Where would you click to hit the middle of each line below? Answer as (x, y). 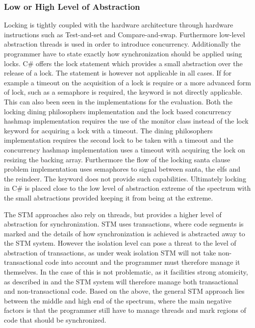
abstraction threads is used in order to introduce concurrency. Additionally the (122, 44)
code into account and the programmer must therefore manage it (143, 262)
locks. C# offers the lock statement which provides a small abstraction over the (123, 63)
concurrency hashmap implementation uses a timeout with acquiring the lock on (125, 149)
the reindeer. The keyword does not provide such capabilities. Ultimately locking (125, 178)
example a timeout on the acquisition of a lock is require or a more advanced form (127, 82)
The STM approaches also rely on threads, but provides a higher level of (113, 214)
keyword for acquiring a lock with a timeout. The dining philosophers (108, 130)
